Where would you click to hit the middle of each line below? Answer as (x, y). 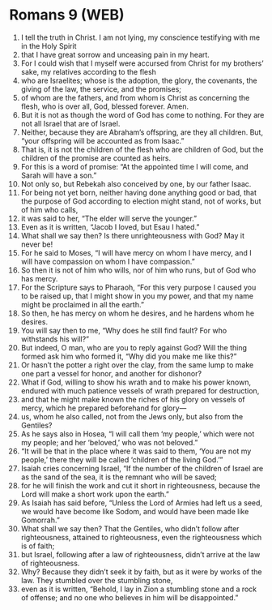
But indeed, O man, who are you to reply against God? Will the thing (134, 347)
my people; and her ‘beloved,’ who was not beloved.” (109, 442)
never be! (37, 244)
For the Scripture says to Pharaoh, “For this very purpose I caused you (138, 287)
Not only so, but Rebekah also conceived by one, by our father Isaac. (136, 183)
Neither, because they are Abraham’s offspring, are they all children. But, (142, 132)
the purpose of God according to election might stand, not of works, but (141, 201)
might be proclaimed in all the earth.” (83, 304)
